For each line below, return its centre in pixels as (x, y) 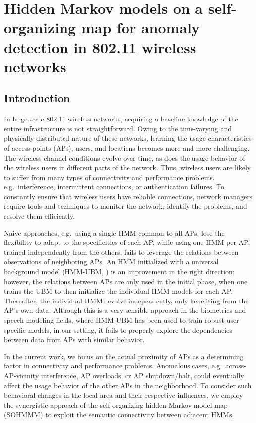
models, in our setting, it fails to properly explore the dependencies (130, 330)
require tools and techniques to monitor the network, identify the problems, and (126, 206)
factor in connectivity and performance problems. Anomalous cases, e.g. (113, 366)
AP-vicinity (22, 375)
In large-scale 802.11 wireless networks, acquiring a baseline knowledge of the (121, 119)
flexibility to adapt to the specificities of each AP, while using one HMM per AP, (127, 242)
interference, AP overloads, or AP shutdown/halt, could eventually (142, 375)
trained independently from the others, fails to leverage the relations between (121, 252)
